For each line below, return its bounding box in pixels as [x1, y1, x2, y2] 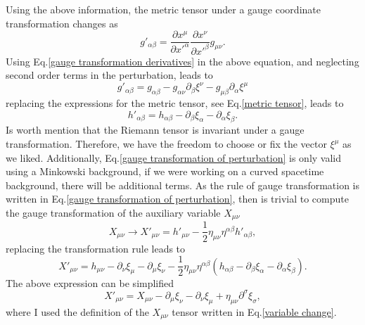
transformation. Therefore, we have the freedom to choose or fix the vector [6, 136, 327, 151]
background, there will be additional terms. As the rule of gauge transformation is [6, 177, 360, 192]
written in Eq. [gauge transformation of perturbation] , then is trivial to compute [6, 191, 349, 206]
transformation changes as [6, 15, 118, 30]
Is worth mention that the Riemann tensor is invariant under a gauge [6, 122, 305, 137]
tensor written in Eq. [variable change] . [172, 304, 337, 319]
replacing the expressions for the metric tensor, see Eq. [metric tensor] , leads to [6, 96, 344, 110]
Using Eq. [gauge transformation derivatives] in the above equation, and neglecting [6, 53, 359, 68]
